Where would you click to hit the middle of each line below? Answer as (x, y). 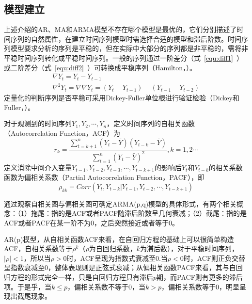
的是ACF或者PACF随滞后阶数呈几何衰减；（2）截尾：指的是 (152, 213)
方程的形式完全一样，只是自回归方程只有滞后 (82, 277)
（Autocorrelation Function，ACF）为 (62, 133)
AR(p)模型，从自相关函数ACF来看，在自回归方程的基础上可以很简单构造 (119, 239)
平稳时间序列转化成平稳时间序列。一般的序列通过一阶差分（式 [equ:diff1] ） (124, 57)
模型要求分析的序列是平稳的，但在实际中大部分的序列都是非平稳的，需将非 (129, 48)
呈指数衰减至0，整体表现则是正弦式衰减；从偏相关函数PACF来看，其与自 (120, 267)
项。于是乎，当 (28, 286)
